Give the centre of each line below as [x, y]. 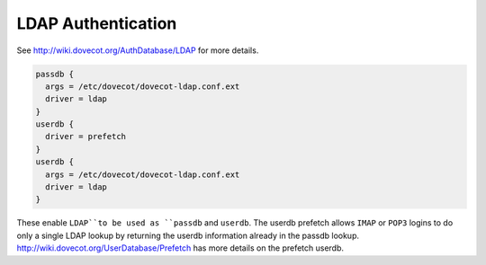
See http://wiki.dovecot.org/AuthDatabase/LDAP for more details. [138, 50]
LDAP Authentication [97, 23]
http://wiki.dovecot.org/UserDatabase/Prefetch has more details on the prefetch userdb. [180, 248]
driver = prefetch [85, 137]
